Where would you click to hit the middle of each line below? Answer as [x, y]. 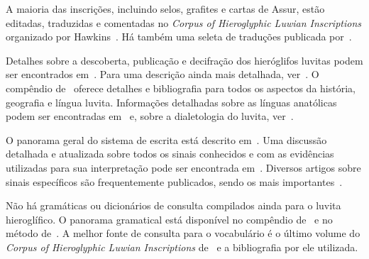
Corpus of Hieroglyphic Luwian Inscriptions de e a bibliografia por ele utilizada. [182, 247]
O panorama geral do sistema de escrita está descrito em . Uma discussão [166, 139]
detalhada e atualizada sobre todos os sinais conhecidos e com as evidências [170, 154]
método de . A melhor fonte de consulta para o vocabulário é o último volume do [183, 233]
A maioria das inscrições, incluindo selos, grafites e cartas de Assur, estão [165, 9]
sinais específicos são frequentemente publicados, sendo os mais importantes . [174, 181]
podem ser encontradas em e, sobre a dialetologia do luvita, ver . [150, 116]
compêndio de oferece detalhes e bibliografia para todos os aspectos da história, [181, 88]
